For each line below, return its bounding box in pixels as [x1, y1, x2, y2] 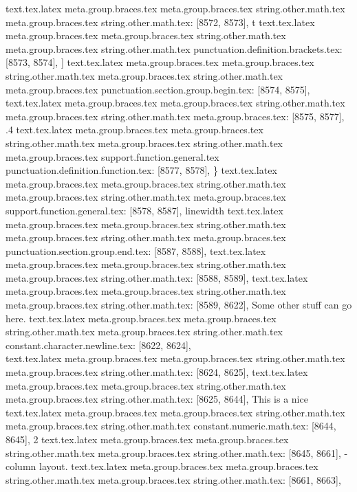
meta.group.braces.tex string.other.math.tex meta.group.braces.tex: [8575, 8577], [6, 109, 345, 123]
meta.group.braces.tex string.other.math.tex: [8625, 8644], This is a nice [6, 392, 308, 406]
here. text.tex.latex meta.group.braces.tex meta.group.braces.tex [6, 311, 277, 325]
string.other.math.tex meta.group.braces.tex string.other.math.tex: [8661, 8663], [6, 472, 341, 487]
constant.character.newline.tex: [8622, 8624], [6, 337, 191, 352]
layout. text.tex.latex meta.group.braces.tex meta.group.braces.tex [39, 459, 318, 473]
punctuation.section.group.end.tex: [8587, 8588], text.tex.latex [6, 243, 266, 258]
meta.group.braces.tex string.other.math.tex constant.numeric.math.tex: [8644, [6, 418, 336, 433]
